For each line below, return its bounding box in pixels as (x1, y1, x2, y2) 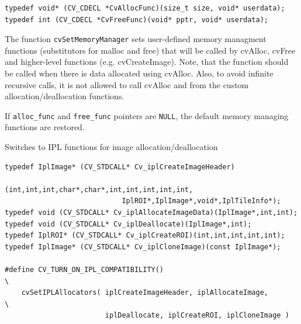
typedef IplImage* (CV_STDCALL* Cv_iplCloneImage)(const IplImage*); (5, 242, 281, 251)
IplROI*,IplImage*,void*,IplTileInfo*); (122, 197, 281, 205)
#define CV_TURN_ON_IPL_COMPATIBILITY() (5, 266, 164, 274)
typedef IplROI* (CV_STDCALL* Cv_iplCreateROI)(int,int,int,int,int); (5, 231, 285, 240)
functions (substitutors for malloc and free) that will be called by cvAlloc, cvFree (5, 44, 296, 56)
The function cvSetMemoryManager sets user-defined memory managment (5, 33, 267, 45)
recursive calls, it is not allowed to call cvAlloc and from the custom (5, 78, 249, 90)
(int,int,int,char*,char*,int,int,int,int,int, (5, 185, 193, 194)
